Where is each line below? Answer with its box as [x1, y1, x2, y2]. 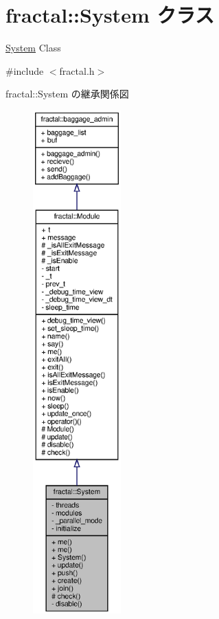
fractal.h [59, 63, 95, 78]
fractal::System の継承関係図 [5, 86, 129, 101]
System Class [5, 40, 61, 55]
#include [5, 63, 44, 78]
